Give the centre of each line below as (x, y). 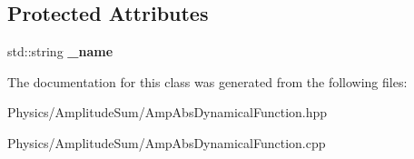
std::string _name (60, 51)
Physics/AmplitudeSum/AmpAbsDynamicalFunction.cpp (167, 142)
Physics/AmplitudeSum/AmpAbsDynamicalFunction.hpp (168, 112)
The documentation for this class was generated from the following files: (207, 81)
